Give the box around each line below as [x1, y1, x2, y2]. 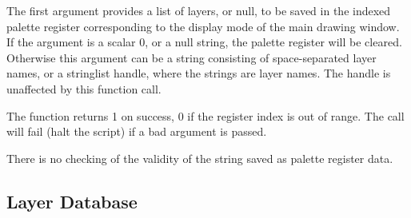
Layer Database [6, 188, 138, 213]
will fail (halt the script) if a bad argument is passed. [6, 123, 267, 140]
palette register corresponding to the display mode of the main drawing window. [6, 18, 400, 34]
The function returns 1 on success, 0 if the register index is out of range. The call [6, 107, 405, 124]
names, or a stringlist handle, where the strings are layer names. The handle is [6, 65, 391, 81]
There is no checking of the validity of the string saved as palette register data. [6, 149, 393, 166]
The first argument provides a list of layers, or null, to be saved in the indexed [6, 2, 391, 18]
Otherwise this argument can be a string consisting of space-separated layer [6, 49, 377, 65]
